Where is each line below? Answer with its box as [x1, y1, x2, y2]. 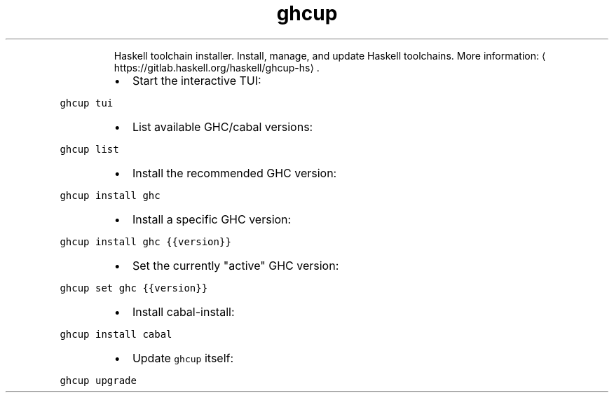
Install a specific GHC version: [132, 212, 292, 226]
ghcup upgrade [60, 374, 137, 386]
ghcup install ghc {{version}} [60, 235, 231, 247]
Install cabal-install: [132, 304, 235, 319]
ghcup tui [60, 97, 114, 109]
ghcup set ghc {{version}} [60, 282, 208, 294]
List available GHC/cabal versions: [132, 119, 313, 134]
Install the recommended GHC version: [132, 165, 337, 180]
